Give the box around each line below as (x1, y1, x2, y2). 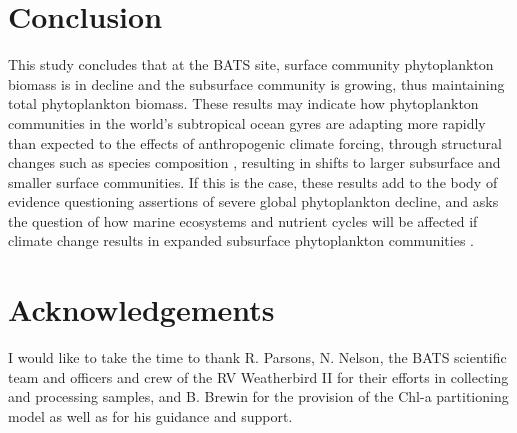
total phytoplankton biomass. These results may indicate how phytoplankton (8, 93, 479, 114)
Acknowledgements (8, 289, 275, 330)
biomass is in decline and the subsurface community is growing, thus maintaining (8, 73, 505, 94)
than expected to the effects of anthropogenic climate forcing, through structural (8, 132, 502, 153)
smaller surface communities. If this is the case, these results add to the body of (8, 171, 498, 192)
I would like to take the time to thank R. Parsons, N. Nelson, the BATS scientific (8, 347, 507, 368)
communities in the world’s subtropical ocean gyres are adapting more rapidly (8, 112, 486, 133)
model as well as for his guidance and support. (8, 405, 293, 426)
